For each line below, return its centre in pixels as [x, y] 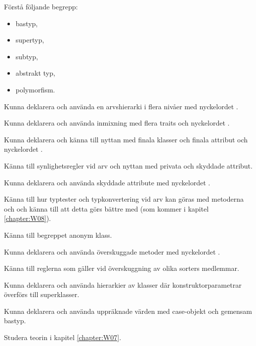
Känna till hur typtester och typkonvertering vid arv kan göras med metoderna [124, 199]
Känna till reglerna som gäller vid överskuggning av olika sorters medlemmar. [122, 268]
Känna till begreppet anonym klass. [58, 235]
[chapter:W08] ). [27, 218]
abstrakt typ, [35, 73]
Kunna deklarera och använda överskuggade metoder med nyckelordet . [112, 251]
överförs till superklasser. [42, 294]
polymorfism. [35, 89]
